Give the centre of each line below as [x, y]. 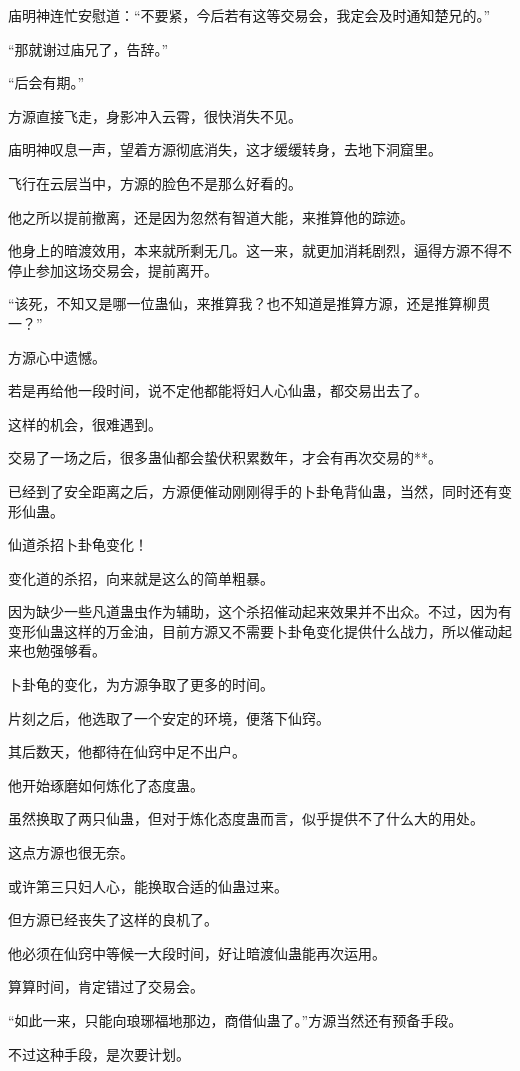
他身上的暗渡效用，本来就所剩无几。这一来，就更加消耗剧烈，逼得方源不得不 [260, 250]
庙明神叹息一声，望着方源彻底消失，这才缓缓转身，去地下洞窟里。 [225, 149]
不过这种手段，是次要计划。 [99, 1053]
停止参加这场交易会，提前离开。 [113, 269]
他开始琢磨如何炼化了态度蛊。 [106, 784]
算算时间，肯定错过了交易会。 [106, 986]
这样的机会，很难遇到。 [85, 423]
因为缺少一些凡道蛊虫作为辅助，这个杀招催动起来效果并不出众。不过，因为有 [260, 611]
